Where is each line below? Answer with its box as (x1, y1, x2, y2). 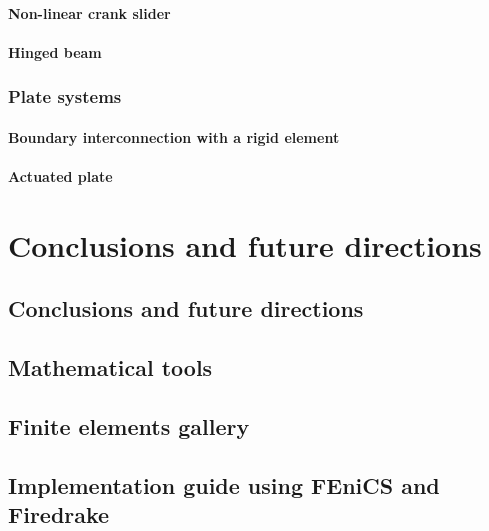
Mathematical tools (8, 352, 213, 383)
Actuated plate (8, 166, 113, 186)
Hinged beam (8, 41, 102, 62)
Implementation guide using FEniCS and (8, 469, 440, 500)
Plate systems (8, 84, 122, 109)
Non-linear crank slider (8, 2, 171, 23)
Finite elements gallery (8, 410, 250, 441)
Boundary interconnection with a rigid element (8, 126, 340, 147)
